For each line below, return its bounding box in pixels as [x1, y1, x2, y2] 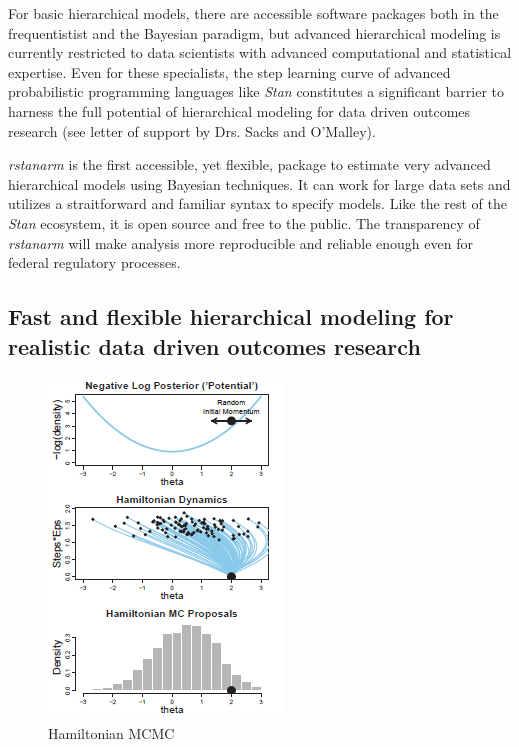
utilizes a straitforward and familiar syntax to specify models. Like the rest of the [8, 193, 508, 214]
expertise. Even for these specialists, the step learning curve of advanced [8, 61, 451, 82]
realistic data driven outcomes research [8, 330, 421, 361]
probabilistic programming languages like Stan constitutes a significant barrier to [8, 81, 505, 102]
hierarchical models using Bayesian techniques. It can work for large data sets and [8, 173, 511, 194]
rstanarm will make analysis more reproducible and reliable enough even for [8, 232, 473, 253]
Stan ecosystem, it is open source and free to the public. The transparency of [8, 212, 480, 233]
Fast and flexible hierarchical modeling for [8, 301, 454, 332]
